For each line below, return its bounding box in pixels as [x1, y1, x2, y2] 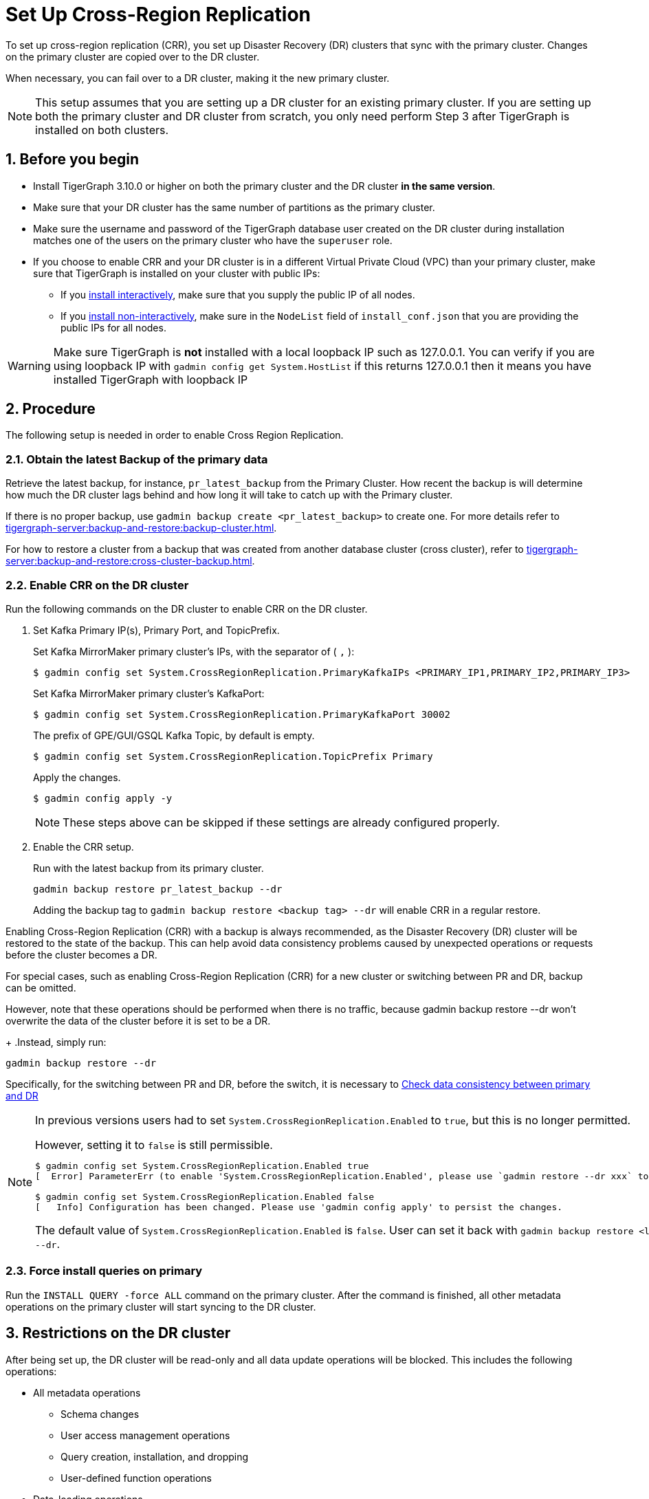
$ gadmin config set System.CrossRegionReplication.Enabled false [35, 1191, 375, 1202]
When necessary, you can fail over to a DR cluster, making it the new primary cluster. [5, 72, 390, 84]
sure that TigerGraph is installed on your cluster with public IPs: [33, 267, 320, 279]
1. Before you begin [5, 151, 140, 168]
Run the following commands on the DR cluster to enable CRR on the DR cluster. [5, 602, 368, 615]
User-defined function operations [60, 1471, 212, 1484]
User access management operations [60, 1429, 230, 1441]
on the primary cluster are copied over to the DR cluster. [5, 50, 260, 63]
